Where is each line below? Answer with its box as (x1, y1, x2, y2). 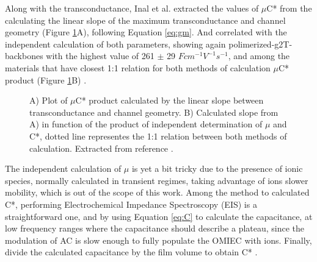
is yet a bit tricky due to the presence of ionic (131, 162, 303, 175)
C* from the (266, 2, 312, 14)
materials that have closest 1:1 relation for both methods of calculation (5, 61, 271, 74)
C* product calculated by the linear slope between (75, 94, 264, 107)
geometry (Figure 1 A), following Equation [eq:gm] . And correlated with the (5, 26, 287, 38)
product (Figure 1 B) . (5, 73, 87, 86)
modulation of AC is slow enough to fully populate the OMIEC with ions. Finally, (5, 233, 312, 246)
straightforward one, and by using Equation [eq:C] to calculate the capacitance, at (5, 210, 313, 222)
